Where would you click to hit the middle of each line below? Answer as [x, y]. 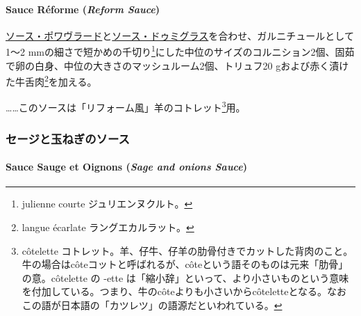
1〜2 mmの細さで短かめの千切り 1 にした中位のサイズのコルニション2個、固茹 [180, 51]
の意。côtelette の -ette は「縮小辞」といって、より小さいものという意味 [185, 277]
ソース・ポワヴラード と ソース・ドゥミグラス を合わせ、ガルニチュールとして [180, 35]
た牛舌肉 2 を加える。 [51, 80]
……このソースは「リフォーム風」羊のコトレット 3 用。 [126, 106]
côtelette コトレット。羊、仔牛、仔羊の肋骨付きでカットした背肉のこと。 [187, 250]
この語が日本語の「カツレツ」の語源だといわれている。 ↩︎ [152, 305]
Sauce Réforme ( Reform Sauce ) [83, 9]
